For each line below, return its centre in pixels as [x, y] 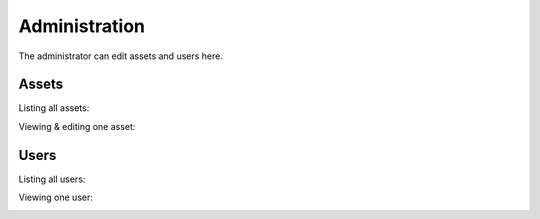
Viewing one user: [56, 197]
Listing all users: [52, 179]
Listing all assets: [54, 108]
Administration [81, 26]
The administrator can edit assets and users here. [121, 56]
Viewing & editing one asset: [77, 126]
